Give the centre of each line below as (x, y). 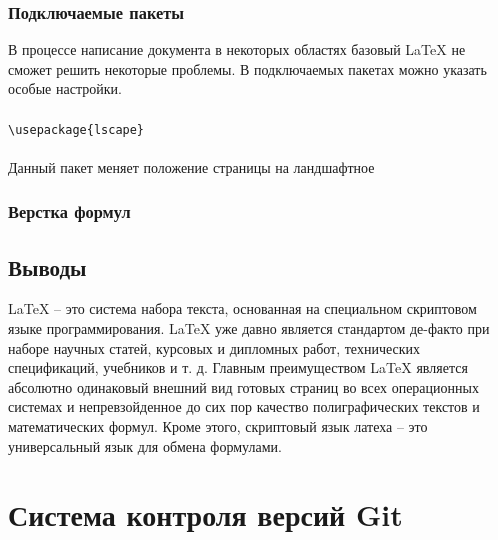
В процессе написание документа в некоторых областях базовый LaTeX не (237, 49)
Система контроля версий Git (205, 514)
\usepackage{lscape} (76, 129)
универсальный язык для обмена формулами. (145, 445)
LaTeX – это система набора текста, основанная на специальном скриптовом (242, 308)
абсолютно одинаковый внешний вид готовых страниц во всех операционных (243, 386)
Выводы (47, 266)
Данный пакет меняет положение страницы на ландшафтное (191, 166)
